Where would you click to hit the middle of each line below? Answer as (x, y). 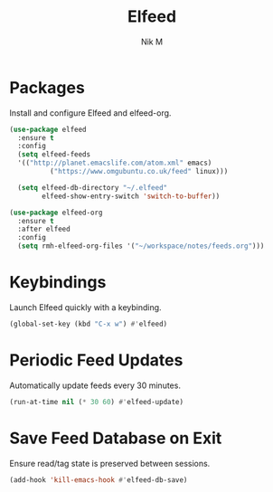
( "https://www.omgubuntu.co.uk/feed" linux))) (139, 172)
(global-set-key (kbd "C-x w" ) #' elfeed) (89, 324)
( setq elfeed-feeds (54, 155)
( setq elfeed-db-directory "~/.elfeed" (93, 187)
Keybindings (58, 283)
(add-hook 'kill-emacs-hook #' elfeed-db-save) (99, 480)
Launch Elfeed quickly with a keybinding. (85, 307)
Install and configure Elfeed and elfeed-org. (90, 113)
